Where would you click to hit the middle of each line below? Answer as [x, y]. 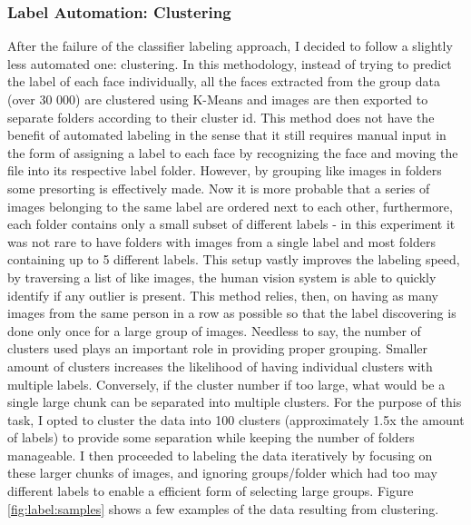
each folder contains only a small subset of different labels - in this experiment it [231, 224]
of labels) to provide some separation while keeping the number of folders [211, 437]
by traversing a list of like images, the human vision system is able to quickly [222, 277]
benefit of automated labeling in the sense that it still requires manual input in [227, 135]
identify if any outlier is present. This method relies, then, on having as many [223, 295]
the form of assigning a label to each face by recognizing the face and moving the [233, 152]
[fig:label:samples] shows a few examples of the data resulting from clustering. [223, 508]
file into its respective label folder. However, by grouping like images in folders [225, 170]
